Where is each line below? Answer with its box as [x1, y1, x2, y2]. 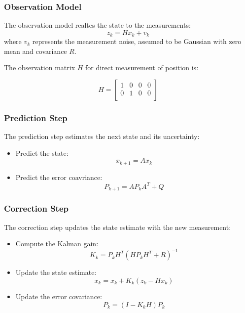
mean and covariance [4, 45, 67, 56]
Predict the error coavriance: [15, 172, 103, 182]
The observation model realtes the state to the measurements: [4, 20, 191, 30]
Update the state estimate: [15, 267, 97, 277]
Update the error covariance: [15, 291, 102, 301]
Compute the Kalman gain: [15, 238, 99, 249]
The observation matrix [4, 62, 75, 73]
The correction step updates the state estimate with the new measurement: [4, 222, 231, 232]
